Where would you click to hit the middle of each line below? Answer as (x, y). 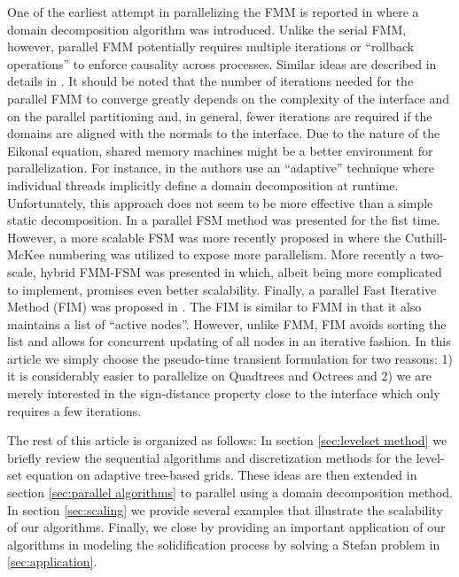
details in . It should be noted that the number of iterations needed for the (210, 81)
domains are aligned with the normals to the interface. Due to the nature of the (224, 133)
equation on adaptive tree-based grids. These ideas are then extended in (222, 475)
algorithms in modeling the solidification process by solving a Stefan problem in (224, 544)
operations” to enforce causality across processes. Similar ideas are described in (222, 63)
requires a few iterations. (74, 410)
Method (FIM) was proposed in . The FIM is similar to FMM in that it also (214, 307)
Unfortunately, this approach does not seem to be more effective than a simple (220, 202)
